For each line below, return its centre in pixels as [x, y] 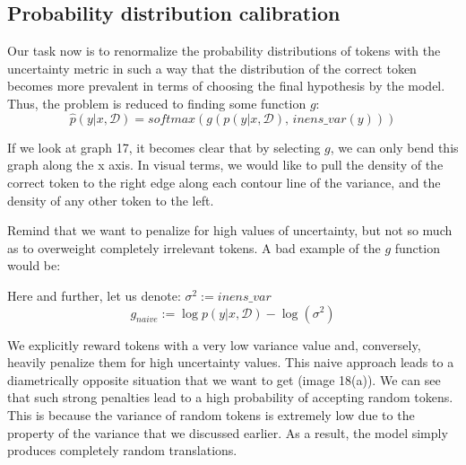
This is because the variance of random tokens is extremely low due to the [211, 414]
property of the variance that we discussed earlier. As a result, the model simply [228, 432]
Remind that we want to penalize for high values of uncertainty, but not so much [230, 230]
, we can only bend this [394, 147]
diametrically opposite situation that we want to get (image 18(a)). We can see [224, 379]
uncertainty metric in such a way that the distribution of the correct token [212, 68]
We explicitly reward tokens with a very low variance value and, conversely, [214, 344]
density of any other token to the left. [111, 200]
